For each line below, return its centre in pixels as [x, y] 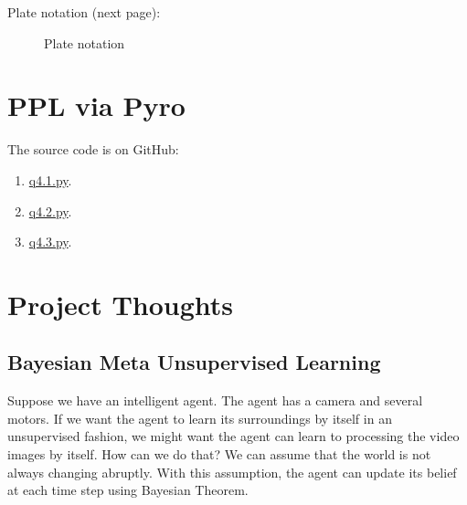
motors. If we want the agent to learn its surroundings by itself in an [200, 418]
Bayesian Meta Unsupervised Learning [194, 362]
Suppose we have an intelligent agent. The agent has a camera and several [215, 400]
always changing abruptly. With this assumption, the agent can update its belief [232, 472]
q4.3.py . [50, 242]
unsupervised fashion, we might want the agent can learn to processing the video [233, 436]
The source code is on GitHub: [93, 149]
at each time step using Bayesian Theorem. [128, 490]
